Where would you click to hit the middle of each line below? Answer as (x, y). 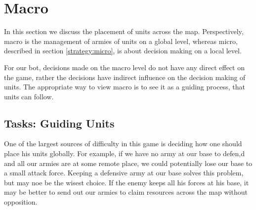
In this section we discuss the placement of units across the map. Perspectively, (124, 31)
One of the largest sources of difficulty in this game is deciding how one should (123, 144)
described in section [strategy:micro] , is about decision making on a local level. (123, 51)
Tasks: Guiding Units (59, 123)
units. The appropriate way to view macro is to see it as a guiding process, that (125, 87)
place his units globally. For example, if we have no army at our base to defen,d (125, 153)
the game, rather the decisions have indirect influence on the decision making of (125, 77)
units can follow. (29, 96)
